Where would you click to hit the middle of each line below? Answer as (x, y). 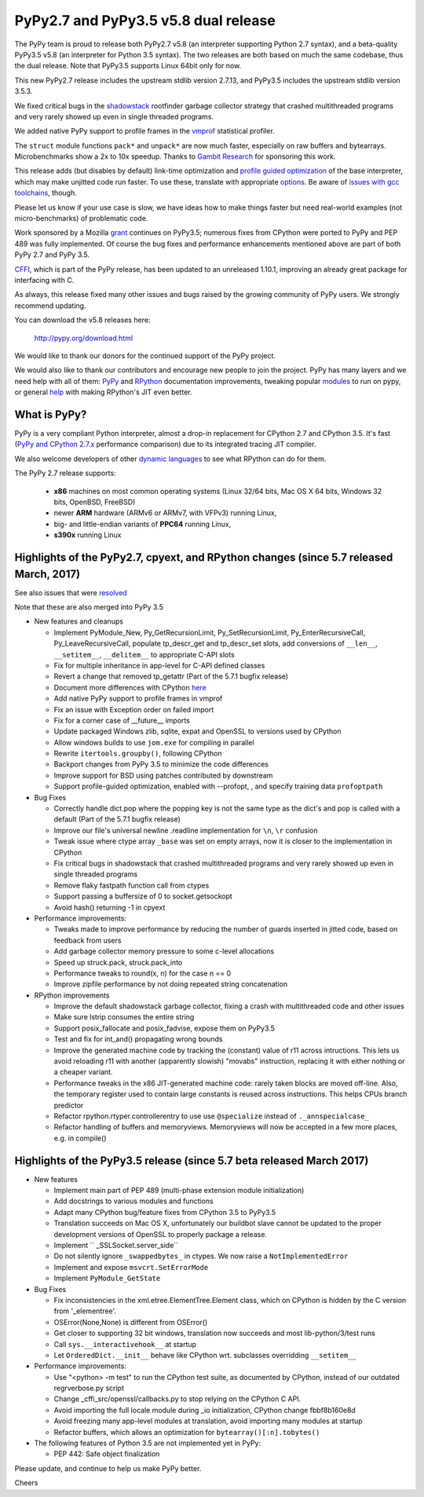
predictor (69, 1105)
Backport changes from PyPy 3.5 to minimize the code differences (161, 764)
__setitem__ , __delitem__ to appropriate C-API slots (144, 654)
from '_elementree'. (85, 1311)
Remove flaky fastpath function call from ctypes (132, 885)
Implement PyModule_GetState (107, 1278)
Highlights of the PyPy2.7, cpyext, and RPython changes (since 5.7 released (204, 557)
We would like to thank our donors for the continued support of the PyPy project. (145, 355)
